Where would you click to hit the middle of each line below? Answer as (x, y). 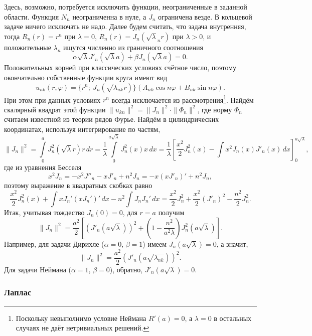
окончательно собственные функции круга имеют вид (86, 77)
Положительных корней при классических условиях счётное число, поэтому (120, 67)
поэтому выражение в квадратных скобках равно (78, 185)
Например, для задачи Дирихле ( (54, 243)
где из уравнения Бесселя (43, 167)
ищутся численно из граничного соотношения (133, 47)
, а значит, (232, 243)
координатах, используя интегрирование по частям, (82, 129)
